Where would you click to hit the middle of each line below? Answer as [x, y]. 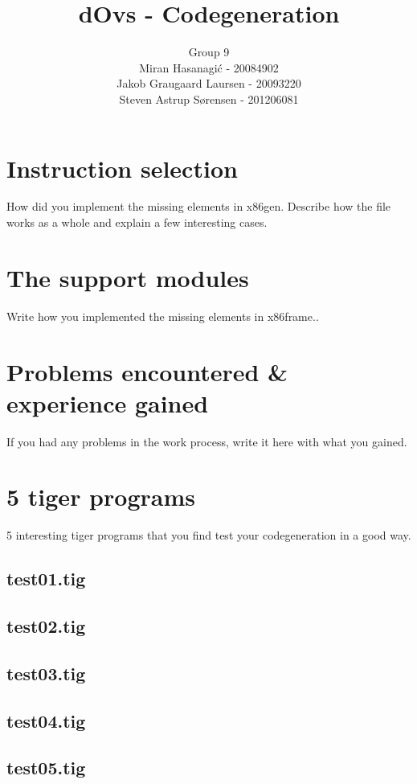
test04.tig [46, 720]
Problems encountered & [147, 371]
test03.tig [46, 673]
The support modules [128, 277]
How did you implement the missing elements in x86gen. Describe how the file [199, 206]
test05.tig [46, 768]
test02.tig [46, 626]
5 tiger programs [101, 497]
